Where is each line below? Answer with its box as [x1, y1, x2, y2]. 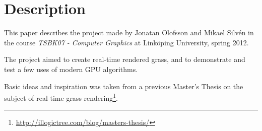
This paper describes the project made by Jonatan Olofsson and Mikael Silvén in [4, 27, 254, 38]
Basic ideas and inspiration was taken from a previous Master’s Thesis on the [4, 81, 243, 91]
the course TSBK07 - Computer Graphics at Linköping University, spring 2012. [4, 37, 249, 47]
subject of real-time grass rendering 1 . [4, 91, 118, 103]
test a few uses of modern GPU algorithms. [4, 63, 138, 74]
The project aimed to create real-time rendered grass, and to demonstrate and [4, 54, 245, 64]
